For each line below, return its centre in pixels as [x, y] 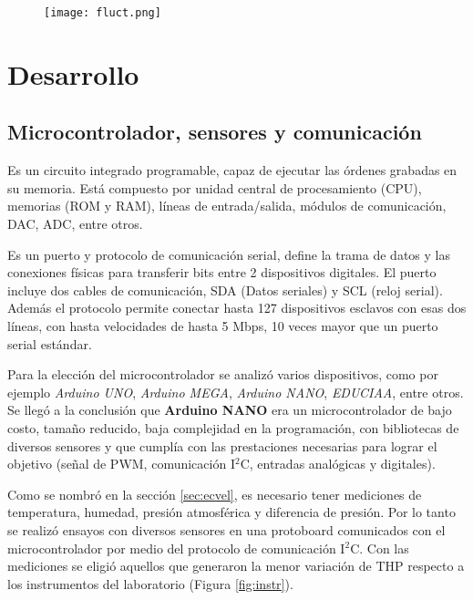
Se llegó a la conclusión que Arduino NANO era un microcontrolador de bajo [230, 410]
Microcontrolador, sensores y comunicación [215, 132]
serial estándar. [50, 343]
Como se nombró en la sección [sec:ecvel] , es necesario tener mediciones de [215, 494]
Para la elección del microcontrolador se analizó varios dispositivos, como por [223, 374]
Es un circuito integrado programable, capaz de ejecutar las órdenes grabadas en [232, 170]
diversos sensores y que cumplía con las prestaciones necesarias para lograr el [222, 445]
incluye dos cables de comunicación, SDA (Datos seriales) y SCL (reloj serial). [225, 290]
